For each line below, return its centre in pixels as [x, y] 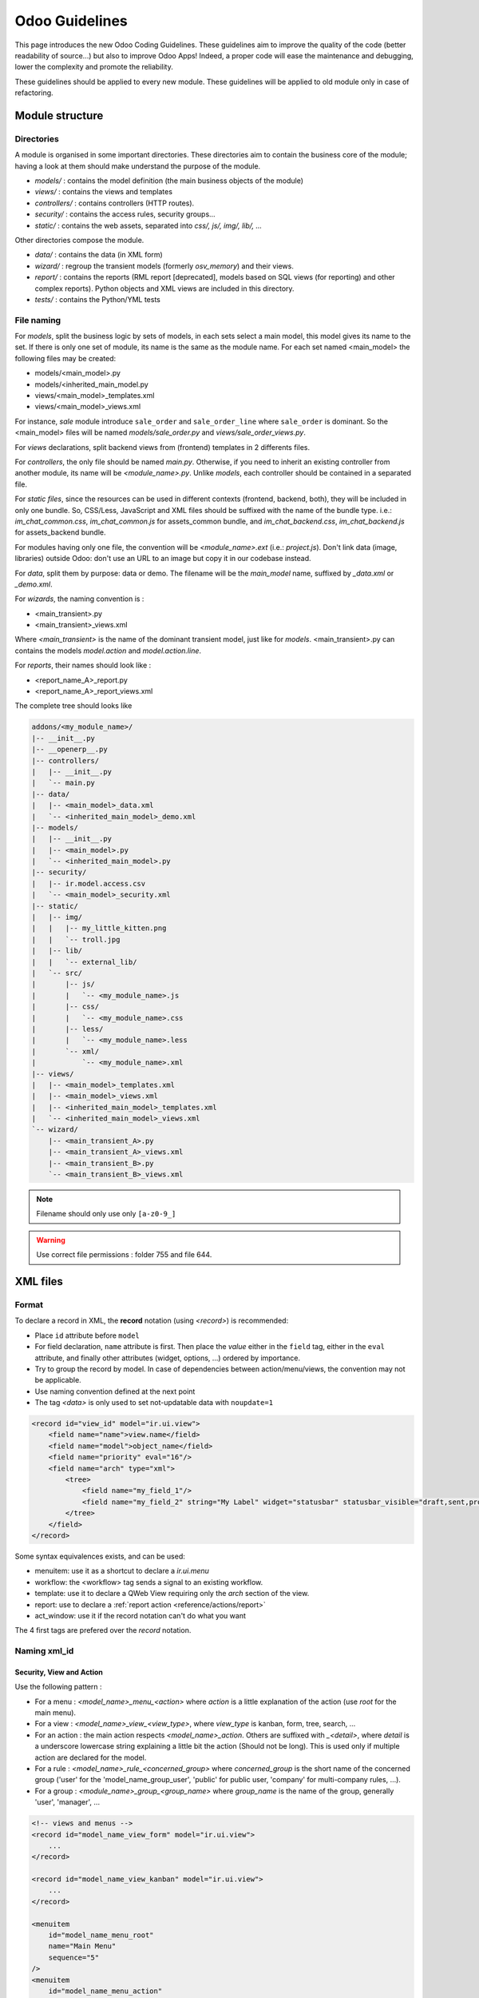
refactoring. [34, 93]
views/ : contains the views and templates [104, 192]
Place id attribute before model [87, 1335]
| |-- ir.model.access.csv [89, 884]
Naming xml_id [44, 1651]
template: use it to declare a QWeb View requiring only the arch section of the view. [172, 1594]
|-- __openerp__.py [69, 750]
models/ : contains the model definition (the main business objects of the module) [169, 181]
